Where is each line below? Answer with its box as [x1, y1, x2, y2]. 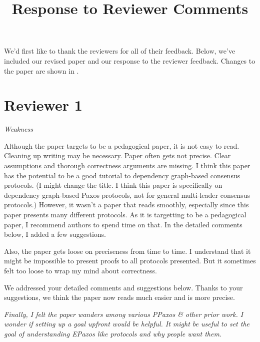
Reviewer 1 [4, 95, 82, 115]
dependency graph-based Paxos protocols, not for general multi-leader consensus [4, 189, 250, 200]
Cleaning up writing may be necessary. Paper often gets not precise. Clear [4, 150, 231, 161]
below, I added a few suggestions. [4, 229, 106, 239]
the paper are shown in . [4, 65, 79, 76]
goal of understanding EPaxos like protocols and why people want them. [4, 328, 222, 338]
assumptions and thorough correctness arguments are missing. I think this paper [4, 160, 250, 171]
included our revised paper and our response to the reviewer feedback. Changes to [4, 55, 255, 66]
